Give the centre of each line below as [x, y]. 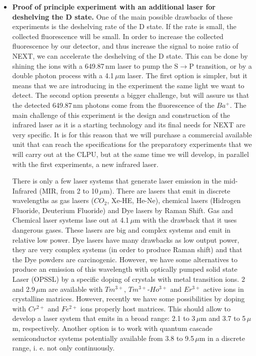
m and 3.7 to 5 [223, 318]
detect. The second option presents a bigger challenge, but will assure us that [131, 95]
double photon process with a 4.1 [63, 75]
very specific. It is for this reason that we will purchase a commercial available [132, 134]
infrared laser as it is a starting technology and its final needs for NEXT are [129, 125]
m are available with [71, 289]
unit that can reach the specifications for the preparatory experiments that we [132, 144]
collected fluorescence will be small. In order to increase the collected [118, 36]
